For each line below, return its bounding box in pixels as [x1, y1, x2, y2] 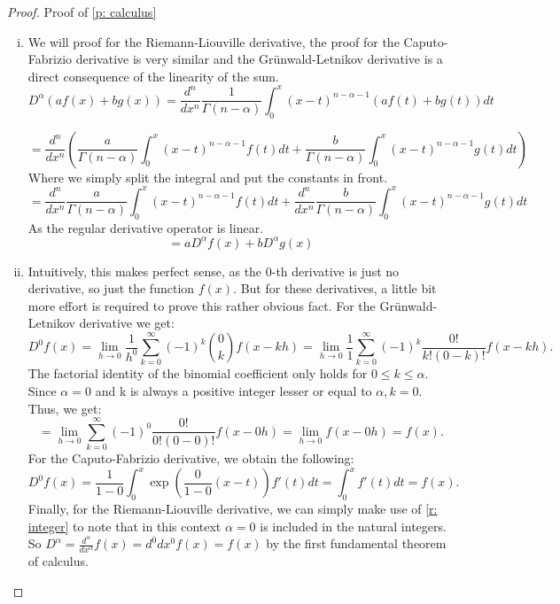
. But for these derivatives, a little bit [233, 279, 437, 298]
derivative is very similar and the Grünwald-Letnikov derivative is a [75, 50, 443, 68]
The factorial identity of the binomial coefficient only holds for [27, 364, 368, 383]
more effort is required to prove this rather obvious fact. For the [27, 296, 376, 314]
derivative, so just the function [27, 279, 195, 298]
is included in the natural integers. [260, 516, 447, 535]
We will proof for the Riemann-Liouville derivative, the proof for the [27, 32, 400, 50]
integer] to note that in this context [27, 516, 222, 535]
